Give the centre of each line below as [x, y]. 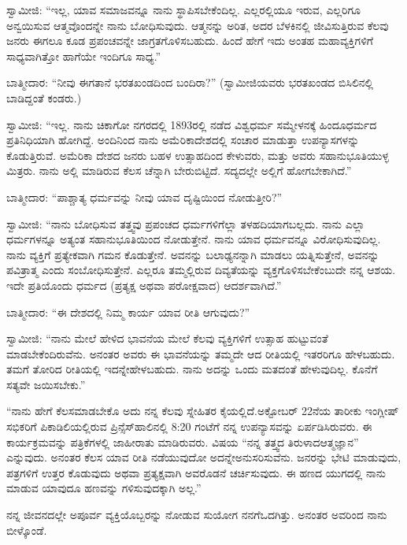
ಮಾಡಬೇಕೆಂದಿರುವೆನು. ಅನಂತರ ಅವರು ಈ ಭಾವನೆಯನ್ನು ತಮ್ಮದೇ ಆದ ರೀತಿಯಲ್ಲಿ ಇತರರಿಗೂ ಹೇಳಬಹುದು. [201, 353]
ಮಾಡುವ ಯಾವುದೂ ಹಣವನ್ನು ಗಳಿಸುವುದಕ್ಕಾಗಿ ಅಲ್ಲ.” [104, 488]
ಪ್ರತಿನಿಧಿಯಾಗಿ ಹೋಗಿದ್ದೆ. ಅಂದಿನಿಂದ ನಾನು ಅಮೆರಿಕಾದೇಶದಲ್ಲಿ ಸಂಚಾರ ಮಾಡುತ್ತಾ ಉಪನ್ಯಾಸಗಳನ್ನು [183, 140]
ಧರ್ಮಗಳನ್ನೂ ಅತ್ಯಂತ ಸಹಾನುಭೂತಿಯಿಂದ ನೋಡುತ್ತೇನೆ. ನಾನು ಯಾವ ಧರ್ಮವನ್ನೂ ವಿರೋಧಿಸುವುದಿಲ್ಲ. [194, 239]
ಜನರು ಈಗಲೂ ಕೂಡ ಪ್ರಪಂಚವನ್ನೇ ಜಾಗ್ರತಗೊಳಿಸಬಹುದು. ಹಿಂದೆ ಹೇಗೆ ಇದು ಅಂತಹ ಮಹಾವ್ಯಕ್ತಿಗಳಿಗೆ [190, 41]
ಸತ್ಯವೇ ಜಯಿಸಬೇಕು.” [46, 384]
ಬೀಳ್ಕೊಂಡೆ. [27, 530]
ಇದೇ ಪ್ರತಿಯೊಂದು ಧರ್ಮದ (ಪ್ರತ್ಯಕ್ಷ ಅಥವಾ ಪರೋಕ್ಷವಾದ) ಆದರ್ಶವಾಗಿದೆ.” [144, 285]
